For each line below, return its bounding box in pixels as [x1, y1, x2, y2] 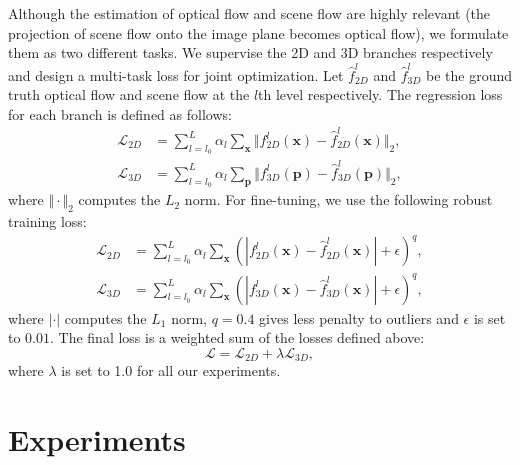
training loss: [8, 210, 87, 231]
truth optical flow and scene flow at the [8, 84, 250, 105]
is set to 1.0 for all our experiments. [61, 360, 281, 381]
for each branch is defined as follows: [8, 103, 232, 124]
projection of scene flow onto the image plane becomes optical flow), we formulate [8, 22, 509, 43]
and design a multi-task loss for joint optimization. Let [8, 64, 344, 85]
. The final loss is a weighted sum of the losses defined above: [50, 327, 425, 348]
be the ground [425, 64, 512, 85]
